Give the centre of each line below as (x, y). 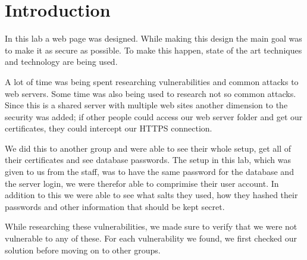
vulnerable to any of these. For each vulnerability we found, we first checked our (151, 238)
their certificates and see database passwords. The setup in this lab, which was (148, 160)
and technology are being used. (61, 62)
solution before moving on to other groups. (83, 250)
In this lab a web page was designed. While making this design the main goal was (153, 38)
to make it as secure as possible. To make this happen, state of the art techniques (153, 50)
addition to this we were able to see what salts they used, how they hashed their (151, 195)
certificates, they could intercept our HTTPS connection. (109, 128)
